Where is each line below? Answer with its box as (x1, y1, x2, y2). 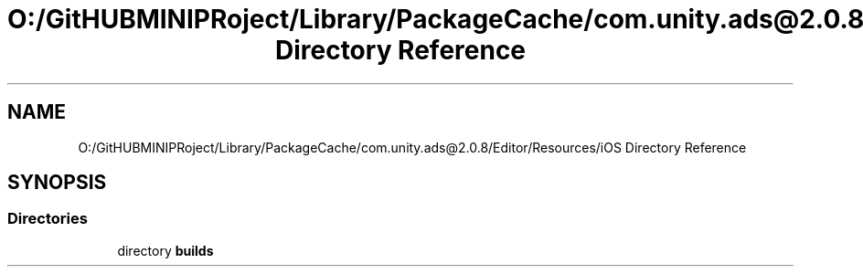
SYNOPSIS (7, 171, 107, 195)
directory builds (117, 242, 214, 258)
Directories (7, 209, 88, 228)
